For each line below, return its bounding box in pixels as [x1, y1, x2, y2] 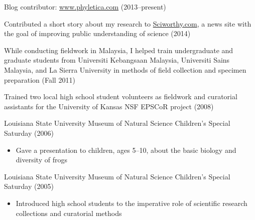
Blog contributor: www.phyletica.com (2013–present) [4, 2, 166, 12]
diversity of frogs [16, 154, 67, 165]
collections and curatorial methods [16, 207, 122, 218]
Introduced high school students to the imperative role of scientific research [16, 197, 247, 208]
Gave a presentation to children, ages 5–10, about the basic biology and [16, 144, 236, 155]
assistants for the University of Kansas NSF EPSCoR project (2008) [4, 101, 214, 111]
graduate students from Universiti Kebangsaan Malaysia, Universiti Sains [4, 55, 230, 65]
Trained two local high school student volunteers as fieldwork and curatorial [4, 91, 237, 102]
